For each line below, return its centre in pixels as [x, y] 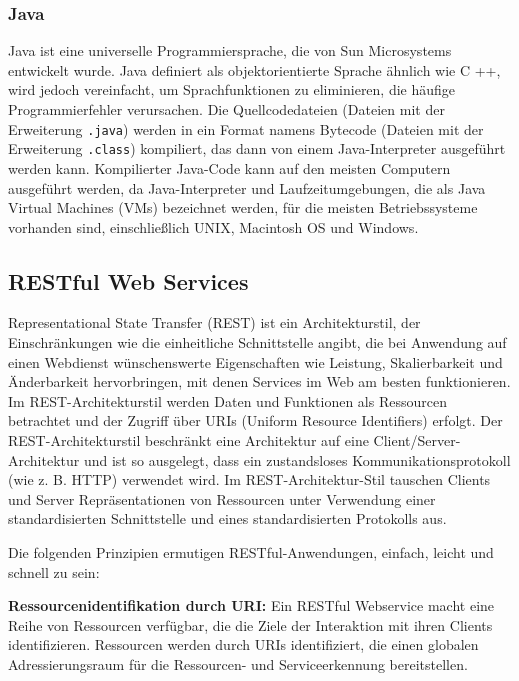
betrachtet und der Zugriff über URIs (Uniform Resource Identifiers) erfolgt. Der [255, 420]
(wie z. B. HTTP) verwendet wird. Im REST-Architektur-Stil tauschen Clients [249, 479]
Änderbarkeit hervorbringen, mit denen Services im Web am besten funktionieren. [259, 381]
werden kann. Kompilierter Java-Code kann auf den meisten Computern [229, 167]
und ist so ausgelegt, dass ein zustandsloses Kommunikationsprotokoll [297, 459]
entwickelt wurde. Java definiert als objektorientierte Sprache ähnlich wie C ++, [254, 69]
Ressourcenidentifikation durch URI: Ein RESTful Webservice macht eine [251, 605]
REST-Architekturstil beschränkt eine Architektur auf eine [188, 440]
